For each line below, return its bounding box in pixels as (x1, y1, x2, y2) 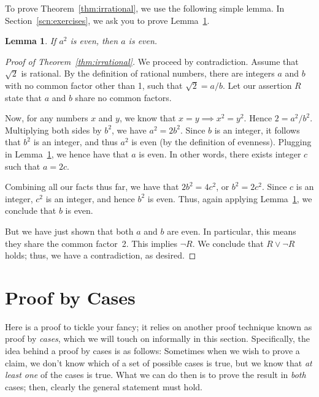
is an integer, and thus (33, 135, 118, 148)
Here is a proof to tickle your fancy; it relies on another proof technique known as (5, 320, 312, 333)
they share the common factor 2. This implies (5, 236, 178, 249)
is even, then (70, 34, 118, 47)
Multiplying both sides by (5, 123, 102, 136)
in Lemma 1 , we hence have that (5, 147, 129, 160)
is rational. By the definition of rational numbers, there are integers (21, 67, 275, 80)
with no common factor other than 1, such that (5, 78, 183, 91)
